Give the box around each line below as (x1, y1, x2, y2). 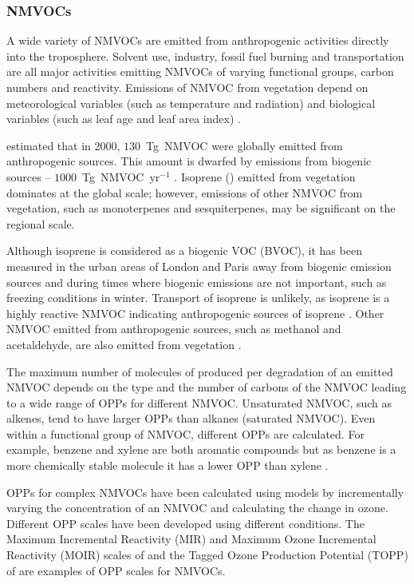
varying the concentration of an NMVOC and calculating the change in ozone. (6, 499, 388, 516)
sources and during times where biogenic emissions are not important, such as (6, 273, 387, 290)
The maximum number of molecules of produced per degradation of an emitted (6, 363, 393, 379)
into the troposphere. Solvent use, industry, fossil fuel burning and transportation (6, 47, 404, 64)
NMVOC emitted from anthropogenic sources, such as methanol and (6, 320, 341, 337)
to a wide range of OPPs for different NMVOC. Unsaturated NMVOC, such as (6, 394, 392, 411)
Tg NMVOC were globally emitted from (146, 137, 343, 153)
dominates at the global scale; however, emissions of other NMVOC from (6, 184, 363, 201)
